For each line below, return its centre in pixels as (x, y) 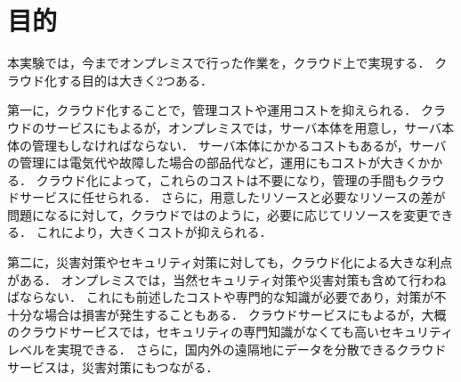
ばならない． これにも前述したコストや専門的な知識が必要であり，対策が (221, 297)
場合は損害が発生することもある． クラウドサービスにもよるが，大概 (245, 314)
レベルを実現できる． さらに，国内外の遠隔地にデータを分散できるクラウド (227, 349)
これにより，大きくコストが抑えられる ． (154, 232)
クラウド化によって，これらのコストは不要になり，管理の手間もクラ (234, 179)
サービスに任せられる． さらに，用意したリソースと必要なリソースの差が (232, 197)
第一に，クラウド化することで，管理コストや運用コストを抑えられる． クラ (226, 110)
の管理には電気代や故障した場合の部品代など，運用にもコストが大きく (213, 163)
